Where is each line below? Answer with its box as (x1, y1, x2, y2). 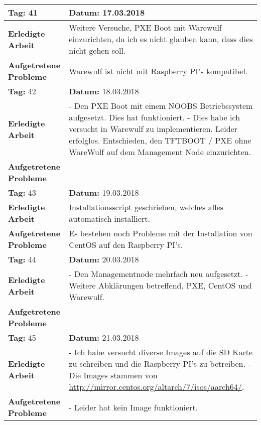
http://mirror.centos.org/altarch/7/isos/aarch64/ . (69, 381, 244, 392)
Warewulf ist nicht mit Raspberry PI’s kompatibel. (69, 65, 248, 77)
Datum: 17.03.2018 (69, 7, 145, 18)
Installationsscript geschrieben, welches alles (69, 201, 223, 213)
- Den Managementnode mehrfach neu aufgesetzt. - (69, 268, 248, 279)
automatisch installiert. (69, 213, 150, 224)
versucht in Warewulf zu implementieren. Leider (69, 123, 237, 134)
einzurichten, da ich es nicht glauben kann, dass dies (69, 33, 253, 45)
